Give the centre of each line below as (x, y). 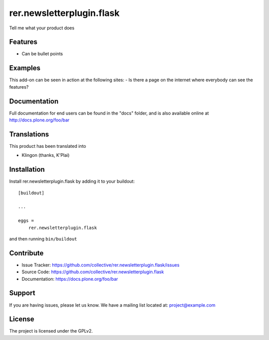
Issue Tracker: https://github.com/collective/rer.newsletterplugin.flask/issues (101, 265)
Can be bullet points (42, 54)
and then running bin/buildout (43, 238)
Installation (27, 170)
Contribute (26, 253)
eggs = (26, 221)
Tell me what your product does (42, 28)
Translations (29, 134)
